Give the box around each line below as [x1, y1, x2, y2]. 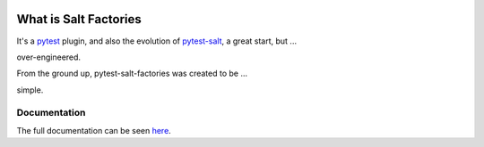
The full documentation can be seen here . [16, 125, 172, 135]
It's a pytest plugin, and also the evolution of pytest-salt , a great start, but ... [16, 36, 298, 46]
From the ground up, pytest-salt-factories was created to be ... [16, 68, 248, 79]
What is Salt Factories [16, 12, 143, 27]
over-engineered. [16, 52, 81, 62]
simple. [16, 85, 44, 95]
